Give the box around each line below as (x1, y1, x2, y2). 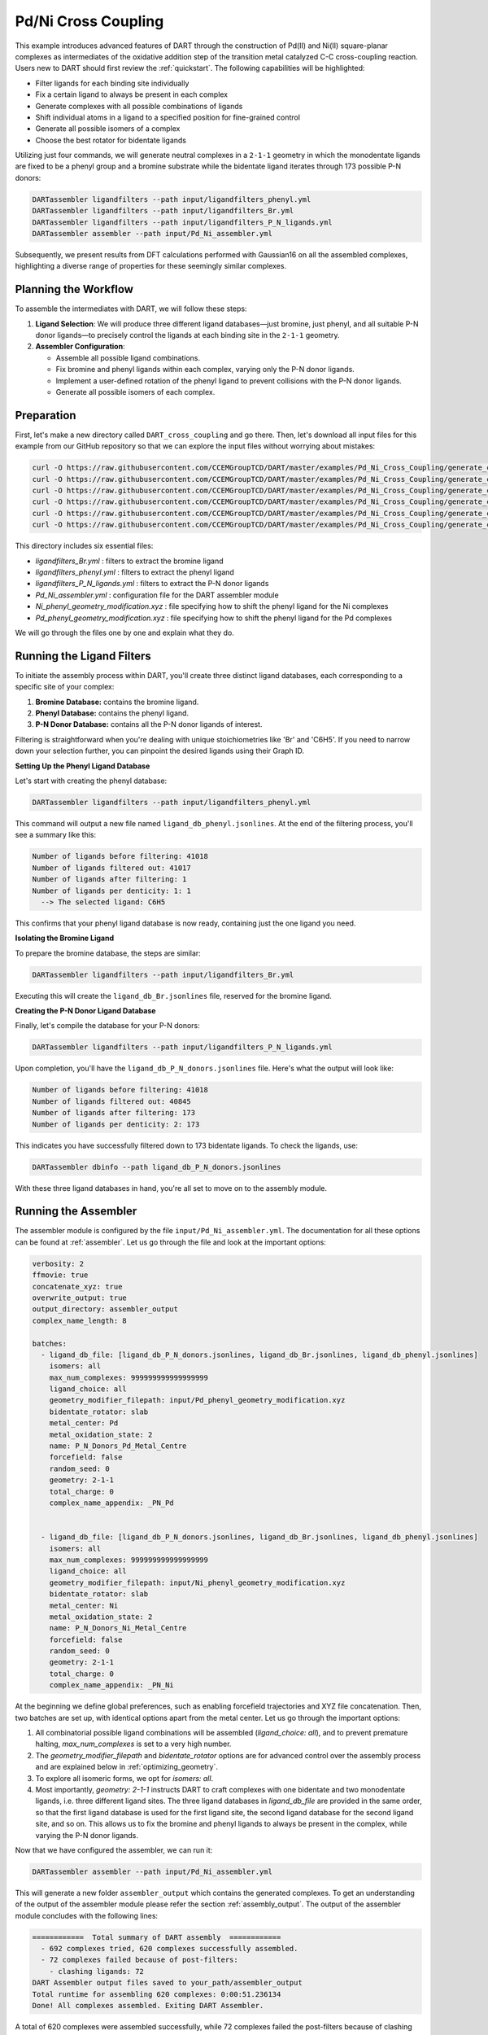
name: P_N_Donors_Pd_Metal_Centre (49, 1442, 187, 1451)
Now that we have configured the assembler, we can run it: (15, 1845, 213, 1855)
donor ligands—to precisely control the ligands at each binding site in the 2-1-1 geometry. (35, 330, 341, 340)
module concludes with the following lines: (15, 1910, 159, 1920)
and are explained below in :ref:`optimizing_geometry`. (35, 1762, 219, 1772)
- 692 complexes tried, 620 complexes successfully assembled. (41, 1944, 298, 1954)
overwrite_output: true (32, 1293, 128, 1302)
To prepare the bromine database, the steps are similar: (15, 948, 201, 958)
